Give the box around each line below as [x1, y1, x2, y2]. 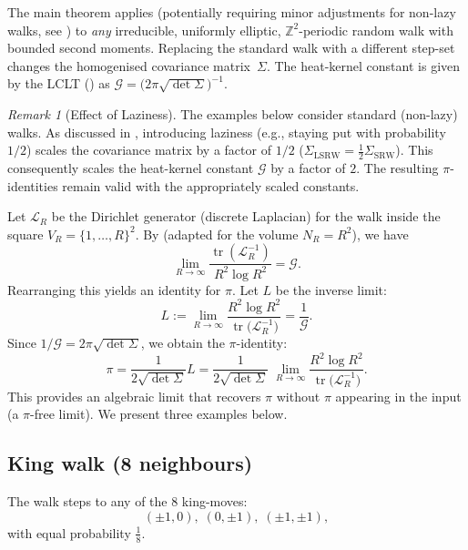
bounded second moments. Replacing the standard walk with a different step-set [7, 38, 455, 57]
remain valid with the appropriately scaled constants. [62, 176, 360, 195]
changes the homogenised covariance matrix [7, 56, 250, 75]
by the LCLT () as [7, 74, 110, 93]
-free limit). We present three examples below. [30, 404, 288, 423]
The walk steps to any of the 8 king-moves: [7, 492, 248, 511]
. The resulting [356, 158, 439, 177]
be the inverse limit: [275, 280, 387, 299]
